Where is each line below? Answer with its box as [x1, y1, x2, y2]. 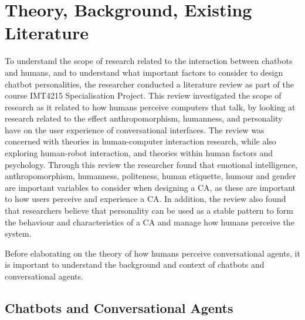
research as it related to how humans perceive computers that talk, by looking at [5, 100, 296, 113]
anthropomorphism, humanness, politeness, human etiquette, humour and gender [5, 170, 296, 182]
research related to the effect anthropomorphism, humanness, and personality [5, 112, 283, 124]
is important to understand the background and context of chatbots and [5, 258, 265, 271]
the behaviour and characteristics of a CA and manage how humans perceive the [5, 215, 294, 228]
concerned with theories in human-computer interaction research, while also [5, 135, 276, 147]
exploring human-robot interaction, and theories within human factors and [5, 147, 273, 159]
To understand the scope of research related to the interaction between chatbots [5, 55, 293, 67]
